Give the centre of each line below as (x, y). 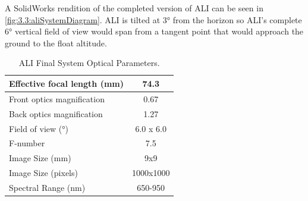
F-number (27, 143)
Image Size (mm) (40, 158)
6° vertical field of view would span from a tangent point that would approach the (154, 31)
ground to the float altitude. (56, 43)
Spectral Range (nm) (47, 187)
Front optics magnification (57, 98)
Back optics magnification (56, 113)
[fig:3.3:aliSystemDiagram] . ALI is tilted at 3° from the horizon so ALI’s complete (153, 19)
